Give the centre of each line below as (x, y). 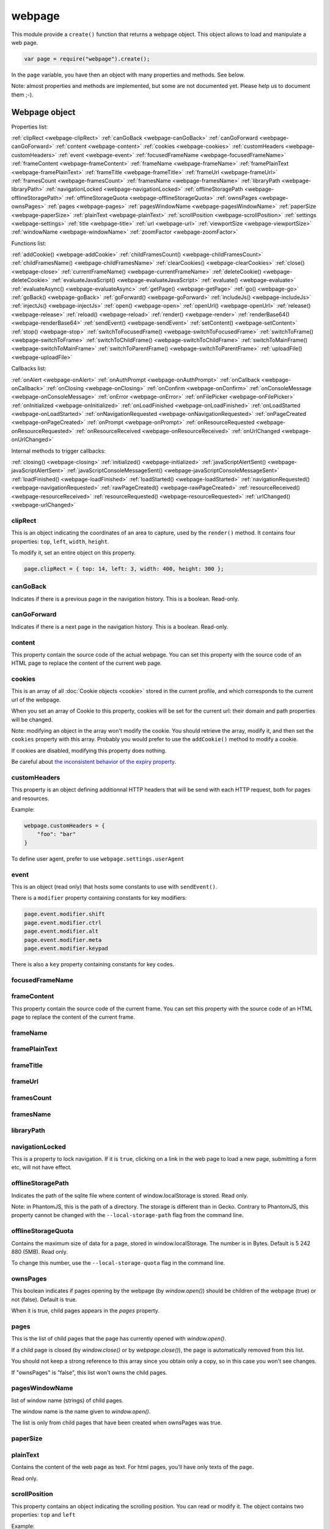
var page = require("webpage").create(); (87, 59)
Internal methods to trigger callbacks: (59, 451)
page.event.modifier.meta (63, 940)
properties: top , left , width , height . (60, 541)
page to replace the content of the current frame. (73, 1017)
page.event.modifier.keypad (66, 948)
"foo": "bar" (57, 834)
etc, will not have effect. (42, 1168)
